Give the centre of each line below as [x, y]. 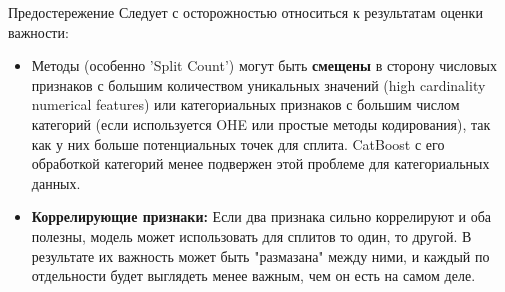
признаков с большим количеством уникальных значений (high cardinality [258, 84]
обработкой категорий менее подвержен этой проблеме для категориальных [260, 163]
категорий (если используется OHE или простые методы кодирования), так [261, 123]
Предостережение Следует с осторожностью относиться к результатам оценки [245, 12]
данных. [56, 182]
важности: [38, 31]
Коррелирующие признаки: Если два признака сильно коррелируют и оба [261, 216]
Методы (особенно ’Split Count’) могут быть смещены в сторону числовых [264, 65]
